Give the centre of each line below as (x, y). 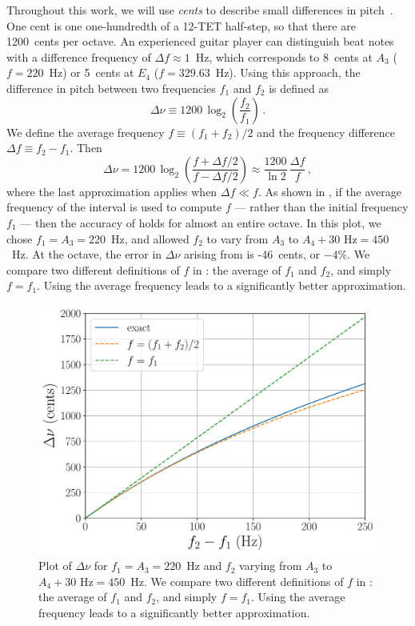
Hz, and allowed (150, 238)
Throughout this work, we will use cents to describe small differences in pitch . (200, 10)
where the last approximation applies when (112, 191)
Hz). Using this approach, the (288, 72)
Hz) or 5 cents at (92, 72)
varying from (271, 566)
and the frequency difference (326, 132)
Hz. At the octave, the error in (87, 254)
